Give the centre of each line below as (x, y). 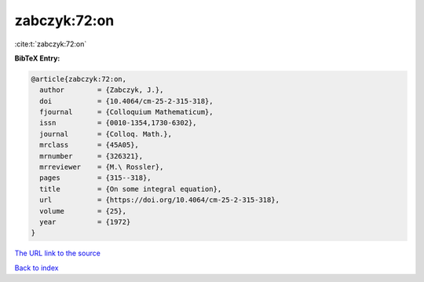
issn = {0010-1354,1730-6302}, (118, 123)
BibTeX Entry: (37, 58)
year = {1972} (85, 222)
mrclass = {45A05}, (89, 145)
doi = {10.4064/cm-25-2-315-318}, (126, 101)
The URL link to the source (58, 253)
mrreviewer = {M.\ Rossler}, (102, 167)
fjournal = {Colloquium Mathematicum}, (126, 112)
